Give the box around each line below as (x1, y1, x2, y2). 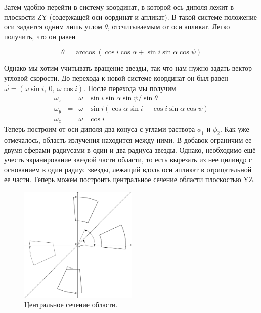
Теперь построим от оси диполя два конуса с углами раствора (4, 124, 195, 135)
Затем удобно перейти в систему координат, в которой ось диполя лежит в (4, 2, 234, 12)
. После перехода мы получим (83, 82, 176, 93)
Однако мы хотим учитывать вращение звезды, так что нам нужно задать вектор (4, 63, 252, 73)
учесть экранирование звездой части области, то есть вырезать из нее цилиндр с (4, 154, 252, 165)
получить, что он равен (4, 31, 76, 41)
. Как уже (220, 124, 249, 135)
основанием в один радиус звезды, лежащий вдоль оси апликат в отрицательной (4, 164, 252, 174)
